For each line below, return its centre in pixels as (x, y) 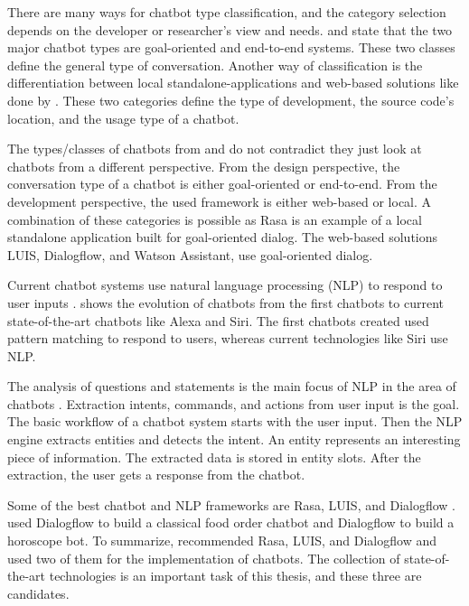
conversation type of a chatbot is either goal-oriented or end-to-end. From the (222, 184)
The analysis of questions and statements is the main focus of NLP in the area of (232, 386)
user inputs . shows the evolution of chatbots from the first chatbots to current (225, 302)
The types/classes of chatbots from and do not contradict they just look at (215, 149)
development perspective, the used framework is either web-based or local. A (220, 201)
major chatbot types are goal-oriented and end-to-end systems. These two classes (231, 47)
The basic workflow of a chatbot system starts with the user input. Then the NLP (235, 421)
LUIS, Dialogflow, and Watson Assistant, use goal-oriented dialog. (190, 254)
